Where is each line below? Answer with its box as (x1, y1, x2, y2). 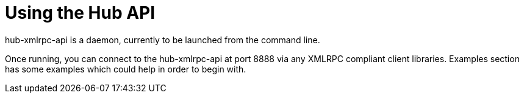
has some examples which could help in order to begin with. (5, 63, 246, 74)
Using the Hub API (5, 2, 156, 23)
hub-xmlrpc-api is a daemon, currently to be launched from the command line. (5, 34, 320, 45)
